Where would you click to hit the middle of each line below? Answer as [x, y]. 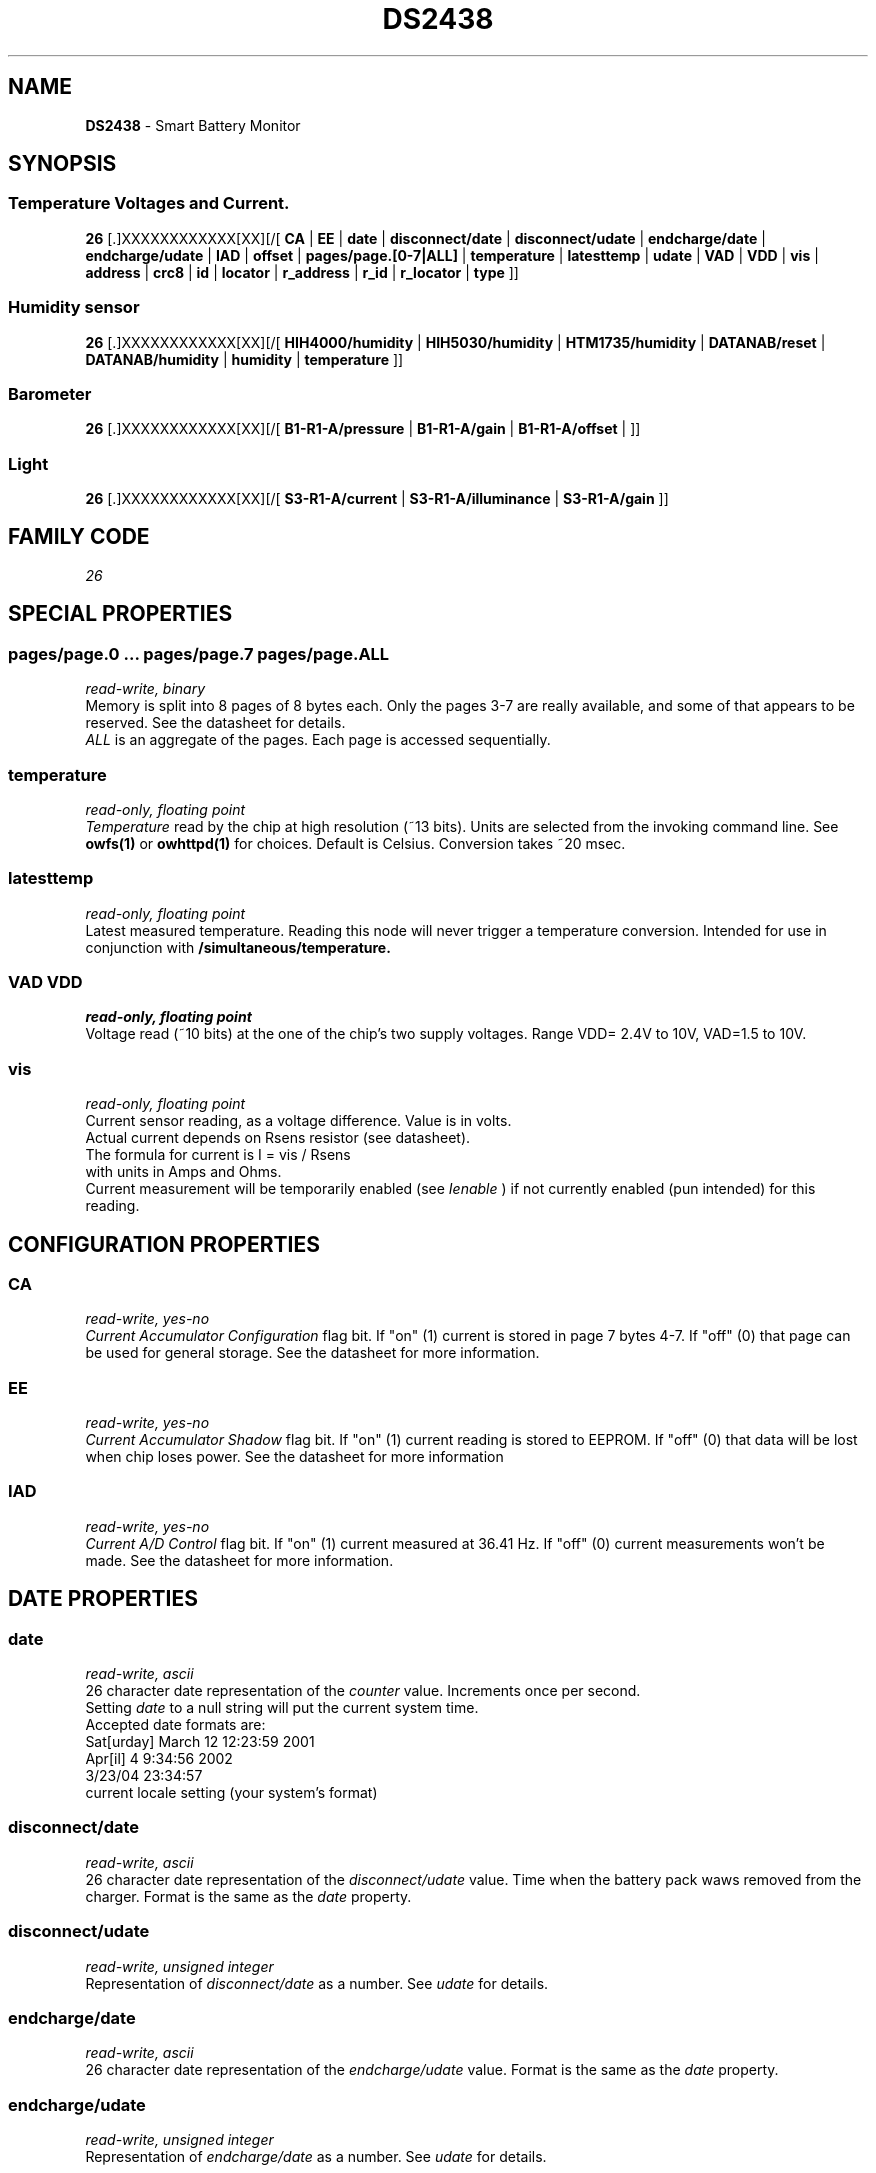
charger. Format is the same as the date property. [248, 1896]
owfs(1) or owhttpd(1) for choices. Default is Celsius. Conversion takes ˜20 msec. [355, 843]
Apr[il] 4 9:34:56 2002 [159, 1759]
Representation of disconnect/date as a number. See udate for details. [317, 1983]
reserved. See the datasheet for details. [215, 723]
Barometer [50, 393]
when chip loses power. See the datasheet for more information [294, 1457]
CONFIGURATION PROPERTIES [164, 1244]
